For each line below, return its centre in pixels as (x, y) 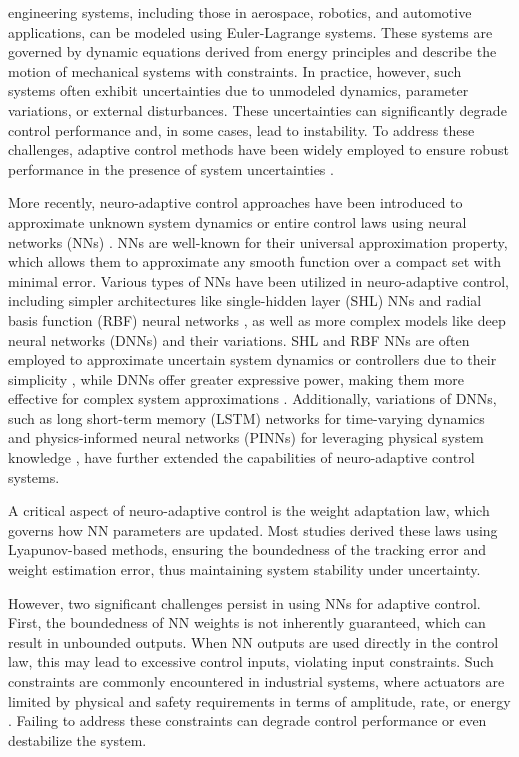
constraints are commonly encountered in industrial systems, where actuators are (256, 681)
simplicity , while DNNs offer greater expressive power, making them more (236, 378)
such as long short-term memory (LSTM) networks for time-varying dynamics (246, 417)
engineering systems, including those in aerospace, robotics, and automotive (240, 12)
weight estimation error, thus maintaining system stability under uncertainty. (244, 569)
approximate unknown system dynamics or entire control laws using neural (237, 221)
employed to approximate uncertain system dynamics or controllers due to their (252, 359)
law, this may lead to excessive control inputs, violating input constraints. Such (251, 661)
